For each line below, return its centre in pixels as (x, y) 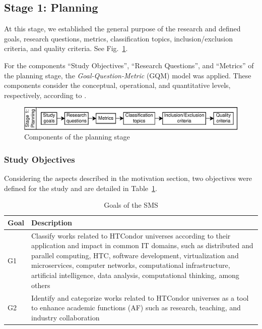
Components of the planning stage (77, 137)
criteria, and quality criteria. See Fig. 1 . (66, 48)
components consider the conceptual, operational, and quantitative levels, (117, 85)
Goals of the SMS (131, 205)
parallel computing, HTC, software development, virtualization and (135, 255)
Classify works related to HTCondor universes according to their (131, 235)
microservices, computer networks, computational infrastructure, (131, 265)
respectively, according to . (45, 95)
